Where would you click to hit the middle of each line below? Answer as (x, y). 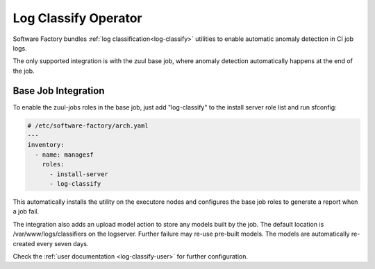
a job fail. (26, 211)
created (24, 243)
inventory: (46, 145)
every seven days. (63, 243)
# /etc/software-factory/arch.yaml (88, 125)
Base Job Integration (59, 90)
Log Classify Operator (77, 18)
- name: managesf (64, 155)
